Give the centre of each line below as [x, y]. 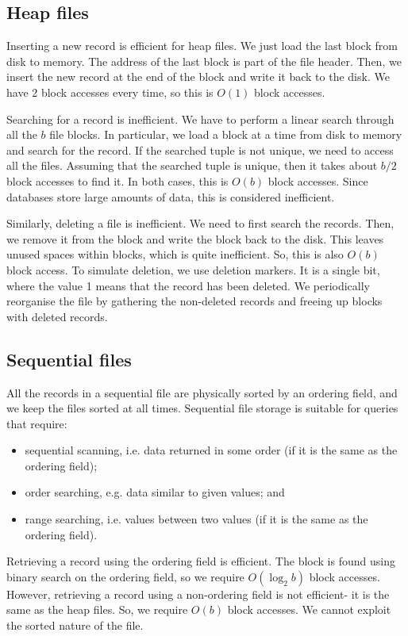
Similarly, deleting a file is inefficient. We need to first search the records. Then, [200, 223]
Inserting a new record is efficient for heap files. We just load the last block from [202, 46]
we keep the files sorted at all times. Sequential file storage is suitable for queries [202, 408]
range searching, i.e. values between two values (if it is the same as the [196, 519]
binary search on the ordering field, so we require [125, 576]
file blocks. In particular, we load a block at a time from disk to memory [226, 134]
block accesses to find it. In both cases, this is [117, 180]
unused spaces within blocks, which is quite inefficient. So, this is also [175, 254]
